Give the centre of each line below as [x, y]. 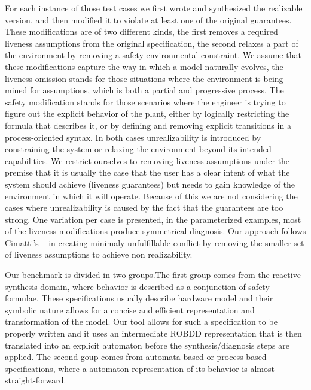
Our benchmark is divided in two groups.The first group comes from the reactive [153, 275]
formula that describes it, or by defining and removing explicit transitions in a [148, 125]
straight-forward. [36, 380]
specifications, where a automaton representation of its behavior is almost [140, 368]
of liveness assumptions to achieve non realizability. [99, 254]
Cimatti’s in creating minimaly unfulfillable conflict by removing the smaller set [155, 242]
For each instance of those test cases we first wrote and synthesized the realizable [154, 8]
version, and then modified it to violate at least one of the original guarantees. [148, 19]
